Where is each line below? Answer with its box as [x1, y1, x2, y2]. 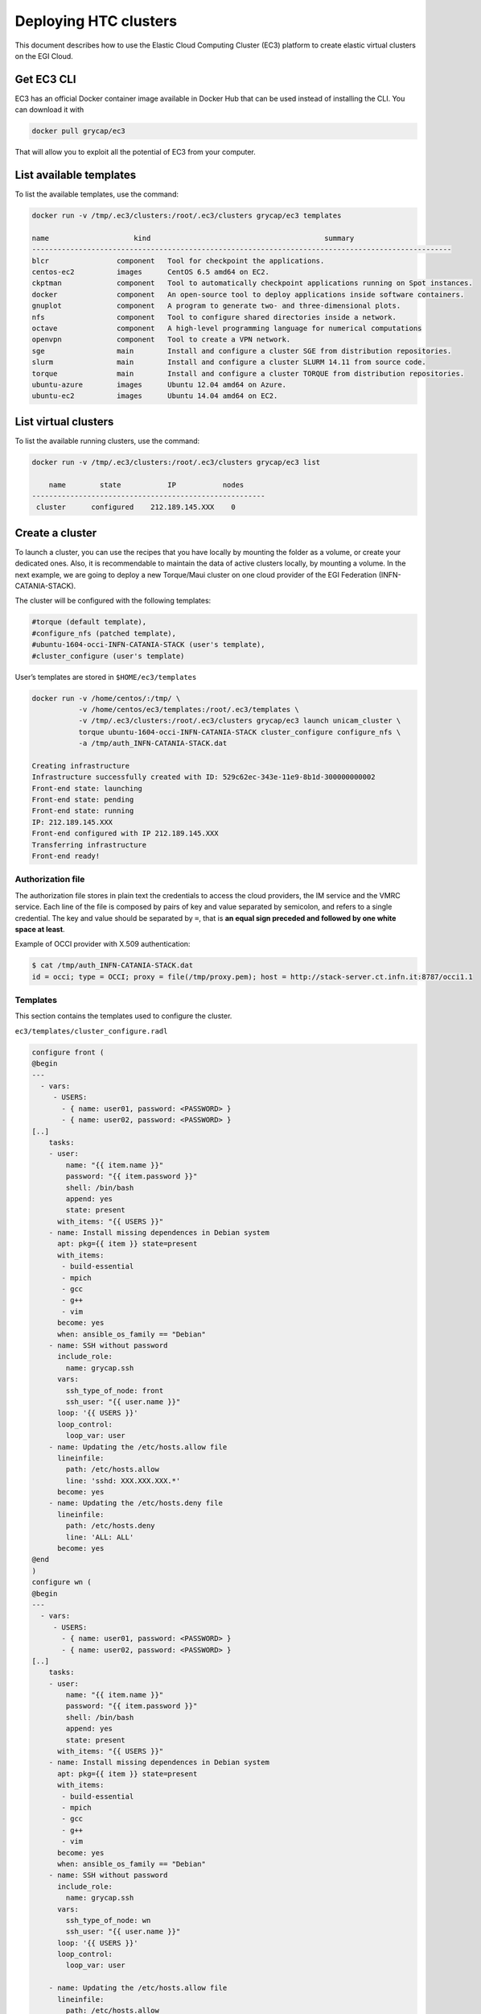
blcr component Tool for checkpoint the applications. [31, 256, 325, 265]
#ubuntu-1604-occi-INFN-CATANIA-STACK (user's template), [31, 640, 265, 649]
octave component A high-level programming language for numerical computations [31, 324, 422, 333]
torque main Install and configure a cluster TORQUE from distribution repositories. [31, 369, 465, 378]
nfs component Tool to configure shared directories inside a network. [31, 313, 397, 321]
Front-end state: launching [31, 784, 142, 793]
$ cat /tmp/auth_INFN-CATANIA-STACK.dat [31, 961, 193, 970]
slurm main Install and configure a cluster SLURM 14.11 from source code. [31, 358, 426, 367]
